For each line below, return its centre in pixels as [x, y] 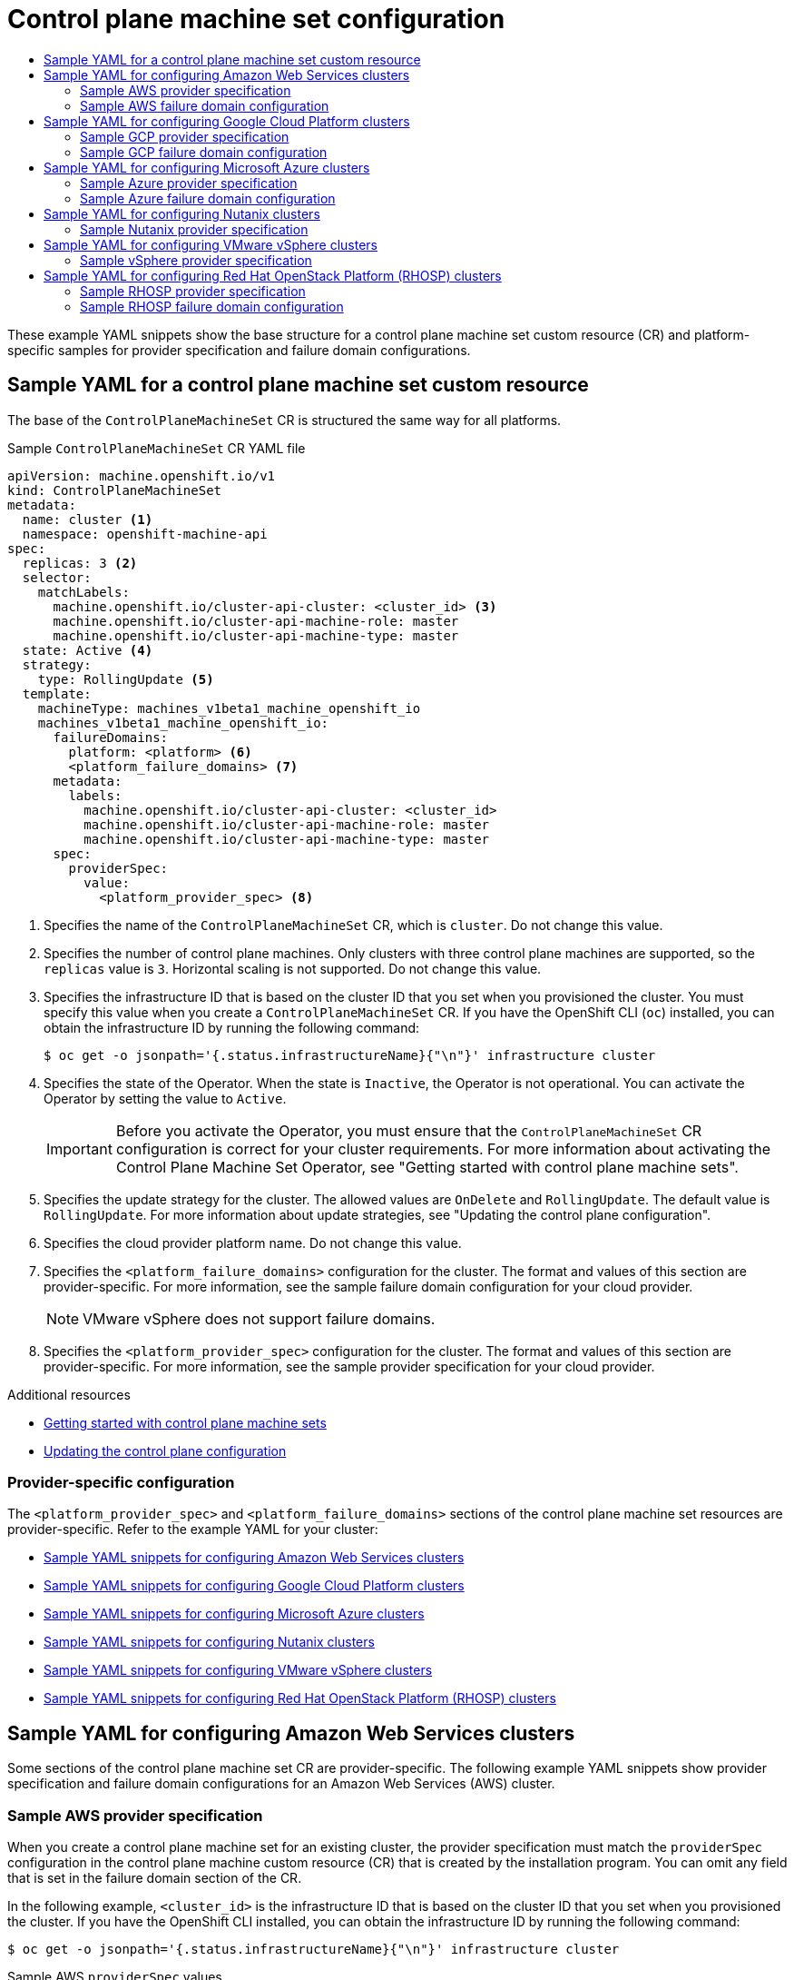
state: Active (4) [88, 650]
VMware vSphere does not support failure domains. [259, 1318]
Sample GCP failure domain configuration [204, 152]
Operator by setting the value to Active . [165, 1098]
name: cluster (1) [88, 519]
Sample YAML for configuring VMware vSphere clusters [211, 244]
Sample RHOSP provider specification [193, 291]
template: [57, 693]
